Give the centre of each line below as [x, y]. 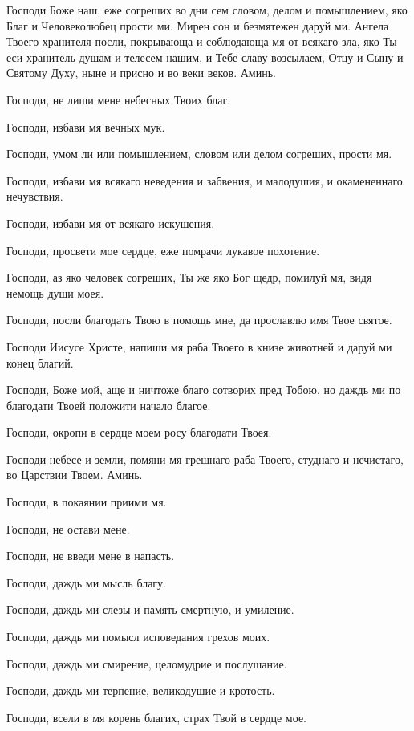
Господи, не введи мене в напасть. [91, 556]
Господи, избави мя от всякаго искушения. [111, 223]
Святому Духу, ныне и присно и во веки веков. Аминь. [141, 73]
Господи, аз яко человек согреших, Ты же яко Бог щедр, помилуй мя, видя [189, 277]
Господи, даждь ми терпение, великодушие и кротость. [141, 690]
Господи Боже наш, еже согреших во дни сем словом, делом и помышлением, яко [207, 10]
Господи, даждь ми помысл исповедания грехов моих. [138, 637]
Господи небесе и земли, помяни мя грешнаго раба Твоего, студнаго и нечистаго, [205, 459]
